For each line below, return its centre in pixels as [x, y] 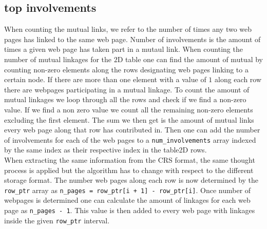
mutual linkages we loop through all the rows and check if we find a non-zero [125, 99]
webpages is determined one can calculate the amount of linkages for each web [127, 200]
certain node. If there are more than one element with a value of [105, 79]
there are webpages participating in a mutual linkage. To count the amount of [127, 89]
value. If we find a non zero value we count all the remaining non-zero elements [129, 109]
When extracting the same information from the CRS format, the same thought [130, 159]
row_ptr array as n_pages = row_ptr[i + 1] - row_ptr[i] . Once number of [128, 190]
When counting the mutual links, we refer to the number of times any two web [128, 29]
